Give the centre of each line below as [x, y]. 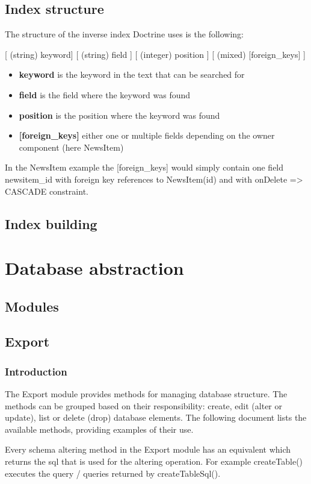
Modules [32, 306]
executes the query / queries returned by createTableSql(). [113, 473]
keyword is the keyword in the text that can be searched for [132, 74]
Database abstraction [94, 268]
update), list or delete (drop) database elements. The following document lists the [156, 417]
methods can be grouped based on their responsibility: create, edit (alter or [144, 405]
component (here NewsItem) [71, 147]
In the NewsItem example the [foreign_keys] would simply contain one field [144, 167]
